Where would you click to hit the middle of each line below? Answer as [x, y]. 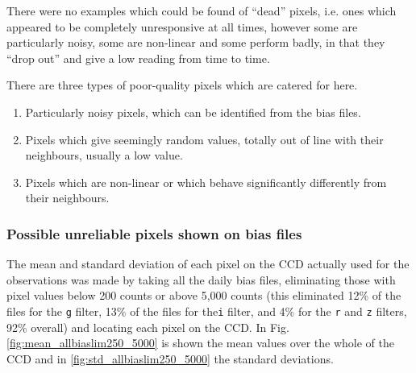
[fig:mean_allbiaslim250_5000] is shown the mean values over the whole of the [200, 343]
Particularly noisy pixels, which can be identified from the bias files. [193, 112]
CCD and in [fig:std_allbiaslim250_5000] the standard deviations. [170, 358]
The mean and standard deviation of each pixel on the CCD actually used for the [208, 264]
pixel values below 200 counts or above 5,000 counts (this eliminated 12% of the [204, 295]
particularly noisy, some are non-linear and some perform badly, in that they [196, 42]
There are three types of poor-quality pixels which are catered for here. [182, 85]
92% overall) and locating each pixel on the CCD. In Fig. [148, 327]
